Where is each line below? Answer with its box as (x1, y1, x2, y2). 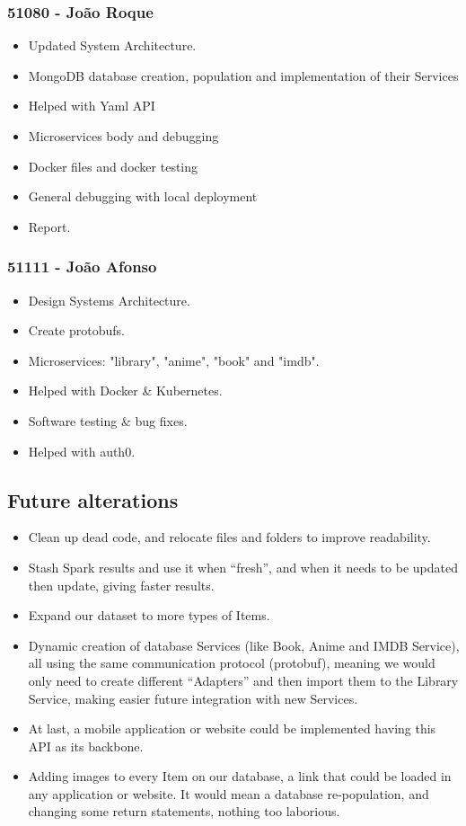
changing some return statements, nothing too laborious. (28, 802, 340, 821)
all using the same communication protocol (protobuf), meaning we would (28, 653, 435, 672)
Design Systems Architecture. (28, 290, 190, 309)
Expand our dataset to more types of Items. (28, 606, 270, 625)
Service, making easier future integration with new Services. (28, 688, 358, 707)
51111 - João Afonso (7, 255, 157, 278)
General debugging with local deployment (28, 187, 258, 206)
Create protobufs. (28, 321, 125, 340)
